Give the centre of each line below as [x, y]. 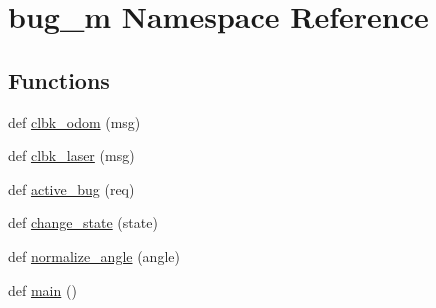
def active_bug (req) [71, 188]
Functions [59, 79]
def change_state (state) [83, 222]
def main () [42, 289]
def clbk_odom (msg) [74, 121]
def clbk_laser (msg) [71, 155]
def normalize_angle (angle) [94, 255]
